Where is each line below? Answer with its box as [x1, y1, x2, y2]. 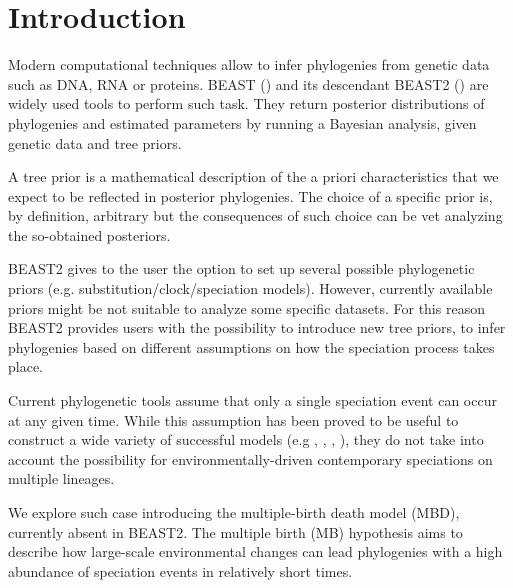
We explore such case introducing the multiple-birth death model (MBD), [8, 502, 460, 522]
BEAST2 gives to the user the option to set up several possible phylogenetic [8, 258, 475, 279]
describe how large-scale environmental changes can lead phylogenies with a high [8, 541, 503, 562]
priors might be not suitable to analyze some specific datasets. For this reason [8, 297, 485, 318]
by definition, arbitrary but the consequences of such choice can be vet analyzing [8, 205, 503, 226]
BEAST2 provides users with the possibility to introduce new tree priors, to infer [8, 317, 506, 338]
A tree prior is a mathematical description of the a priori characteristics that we [8, 166, 499, 187]
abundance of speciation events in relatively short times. [8, 560, 353, 581]
